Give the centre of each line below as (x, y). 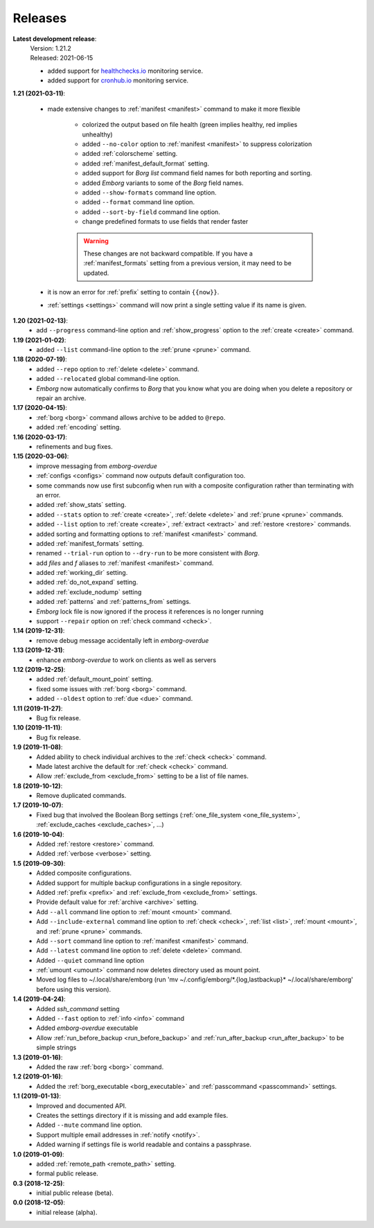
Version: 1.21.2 (51, 48)
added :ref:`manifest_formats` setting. (90, 543)
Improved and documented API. (82, 1105)
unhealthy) (98, 134)
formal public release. (67, 1173)
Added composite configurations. (84, 873)
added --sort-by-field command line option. (151, 212)
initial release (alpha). (67, 1212)
